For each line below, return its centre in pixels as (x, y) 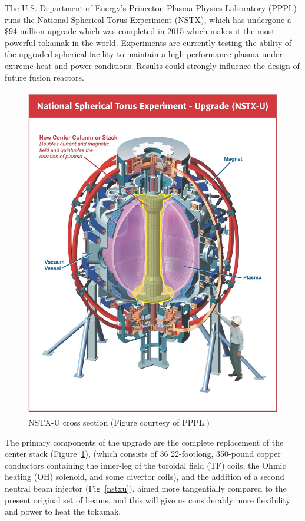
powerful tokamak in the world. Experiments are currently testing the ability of (148, 42)
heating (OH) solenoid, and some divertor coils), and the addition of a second (145, 477)
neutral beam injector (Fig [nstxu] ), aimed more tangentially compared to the (146, 488)
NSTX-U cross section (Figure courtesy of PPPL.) (119, 422)
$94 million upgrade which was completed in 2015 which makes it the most (140, 31)
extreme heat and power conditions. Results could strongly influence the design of (152, 65)
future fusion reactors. (44, 77)
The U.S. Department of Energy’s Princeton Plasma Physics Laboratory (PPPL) (151, 8)
